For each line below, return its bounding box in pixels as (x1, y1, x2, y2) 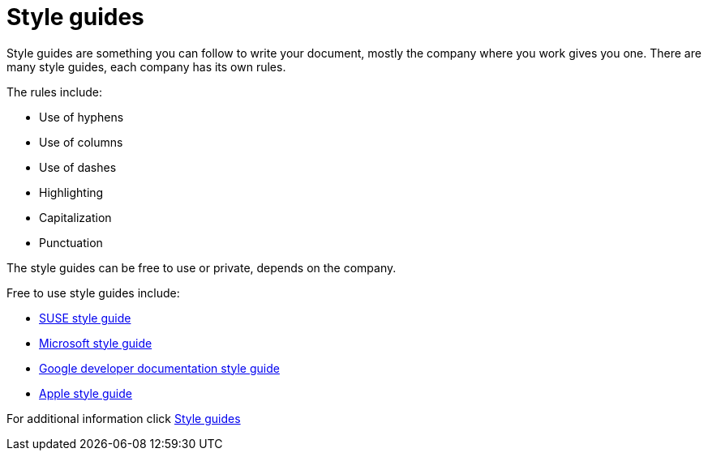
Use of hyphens (39, 109, 124, 124)
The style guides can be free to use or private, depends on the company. (6, 260, 397, 275)
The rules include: (6, 84, 102, 99)
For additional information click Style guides (6, 411, 241, 425)
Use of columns (39, 135, 123, 149)
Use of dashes (39, 160, 117, 174)
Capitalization (39, 210, 112, 224)
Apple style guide (39, 386, 132, 400)
